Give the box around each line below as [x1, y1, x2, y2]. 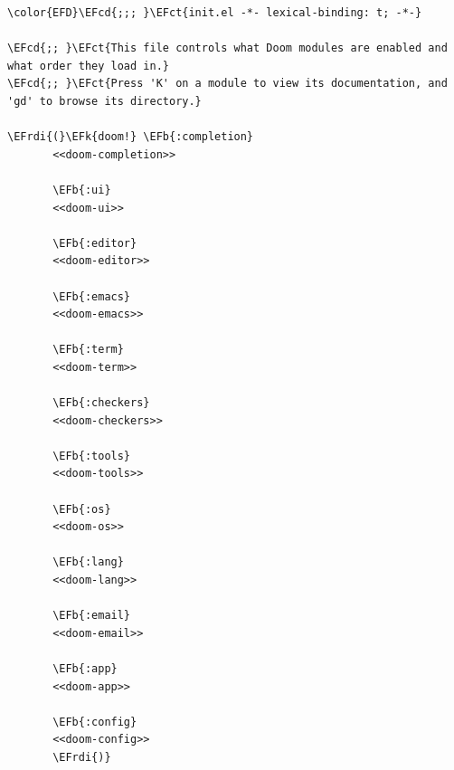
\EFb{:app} [52, 661, 118, 675]
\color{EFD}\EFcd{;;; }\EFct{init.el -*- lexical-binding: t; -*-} [7, 6, 422, 19]
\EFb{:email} [52, 609, 131, 623]
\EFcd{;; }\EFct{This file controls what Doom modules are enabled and [7, 42, 448, 55]
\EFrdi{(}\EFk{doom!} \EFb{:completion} [7, 130, 254, 144]
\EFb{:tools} [52, 449, 131, 462]
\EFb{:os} [52, 502, 111, 516]
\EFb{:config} [52, 715, 137, 728]
